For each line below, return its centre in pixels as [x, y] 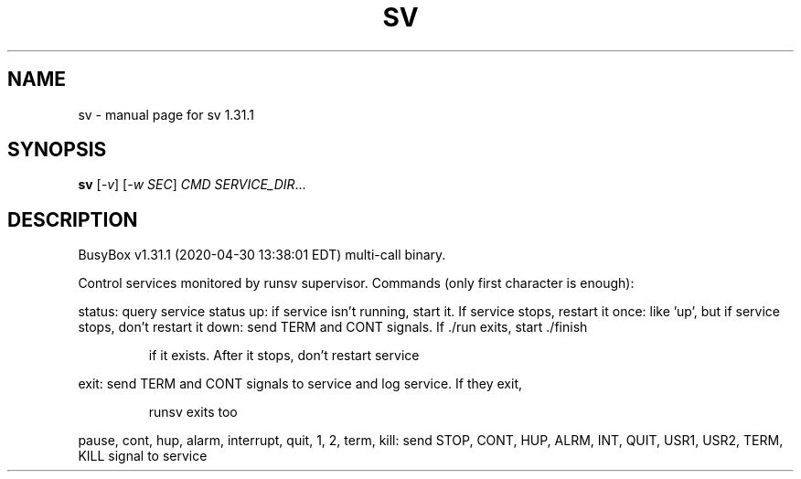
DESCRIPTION [73, 219]
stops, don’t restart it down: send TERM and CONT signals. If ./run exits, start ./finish [333, 327]
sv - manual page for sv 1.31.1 [166, 114]
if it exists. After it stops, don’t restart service [284, 356]
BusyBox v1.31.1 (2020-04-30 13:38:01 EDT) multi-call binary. [262, 255]
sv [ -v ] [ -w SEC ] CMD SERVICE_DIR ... [192, 185]
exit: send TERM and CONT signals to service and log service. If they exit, [300, 384]
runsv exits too [193, 412]
